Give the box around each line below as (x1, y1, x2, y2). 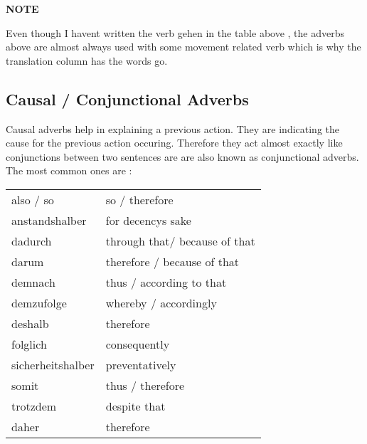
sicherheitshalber (11, 356, 95, 373)
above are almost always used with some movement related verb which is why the (6, 39, 361, 54)
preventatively (105, 356, 176, 373)
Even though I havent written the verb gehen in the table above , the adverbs (6, 25, 344, 40)
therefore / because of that (105, 253, 240, 270)
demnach (11, 273, 55, 290)
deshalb (11, 314, 49, 332)
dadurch (11, 232, 52, 249)
